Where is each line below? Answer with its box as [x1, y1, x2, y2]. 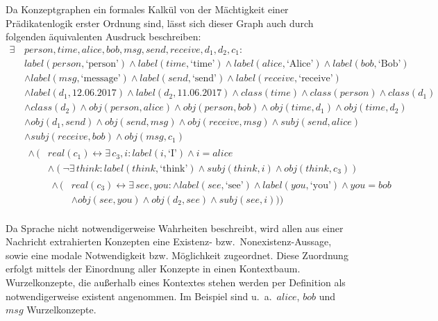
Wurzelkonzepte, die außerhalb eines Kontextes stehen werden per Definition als [6, 275, 346, 290]
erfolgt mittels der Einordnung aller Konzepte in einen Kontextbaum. [6, 261, 301, 276]
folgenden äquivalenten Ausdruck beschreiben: [6, 29, 201, 44]
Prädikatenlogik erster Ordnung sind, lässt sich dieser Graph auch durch [6, 15, 314, 30]
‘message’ [81, 74, 121, 84]
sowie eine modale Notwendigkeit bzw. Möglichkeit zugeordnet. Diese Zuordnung [6, 247, 348, 262]
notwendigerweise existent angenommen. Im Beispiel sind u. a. [6, 288, 272, 303]
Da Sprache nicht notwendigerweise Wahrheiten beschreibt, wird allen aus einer [6, 220, 344, 235]
